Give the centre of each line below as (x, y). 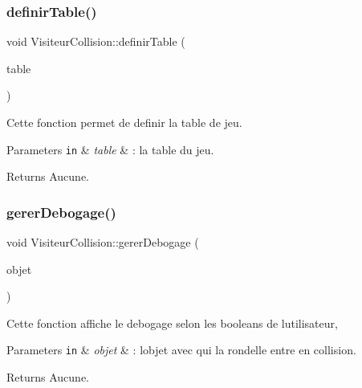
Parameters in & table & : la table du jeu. (110, 149)
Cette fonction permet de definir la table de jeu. (124, 122)
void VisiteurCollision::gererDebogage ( (103, 242)
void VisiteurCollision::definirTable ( (96, 41)
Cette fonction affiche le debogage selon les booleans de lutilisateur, (172, 323)
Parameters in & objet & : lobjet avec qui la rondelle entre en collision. (181, 350)
